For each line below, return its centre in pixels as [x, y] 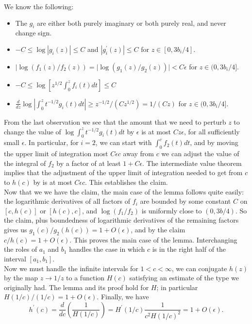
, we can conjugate [199, 268]
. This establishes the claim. [126, 182]
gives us [16, 229]
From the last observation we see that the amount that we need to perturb [115, 121]
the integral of [25, 163]
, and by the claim [158, 229]
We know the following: [39, 6]
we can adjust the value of [200, 154]
